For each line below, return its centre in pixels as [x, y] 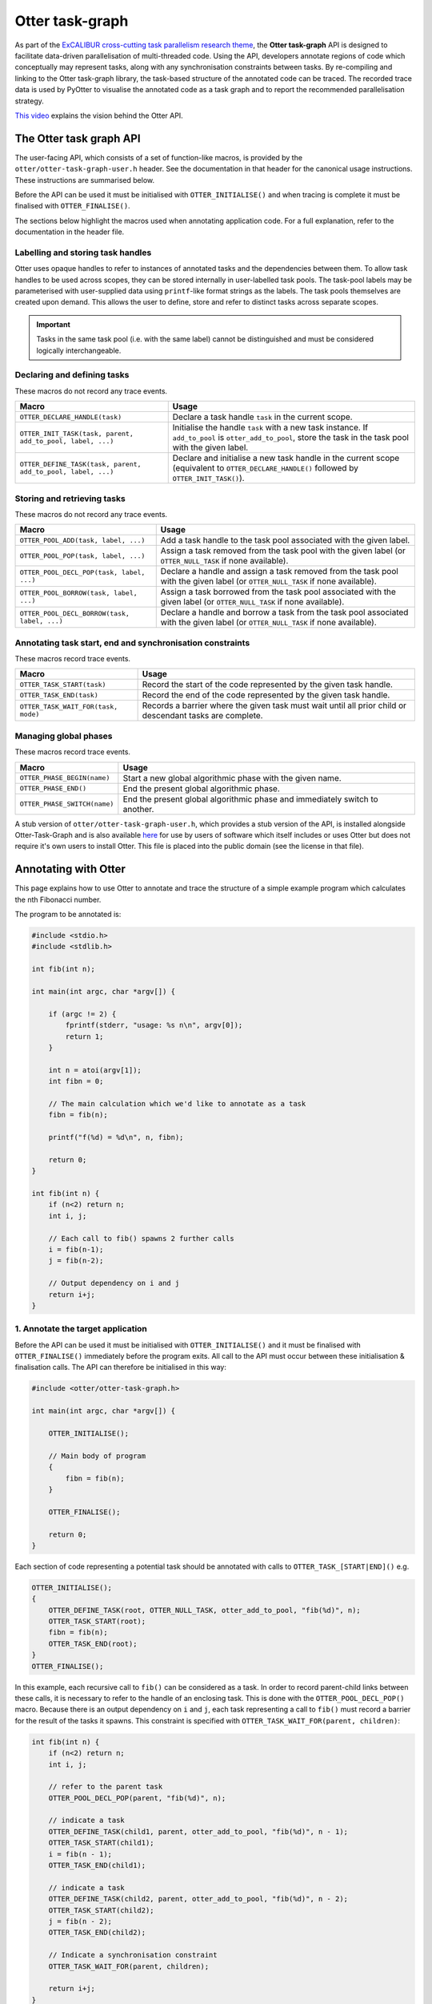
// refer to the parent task [106, 1787]
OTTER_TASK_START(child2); [102, 1910]
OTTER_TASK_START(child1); [102, 1843]
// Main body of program [97, 1456]
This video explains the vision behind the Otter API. [99, 115]
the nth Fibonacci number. [58, 899]
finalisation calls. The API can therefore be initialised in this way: [121, 1368]
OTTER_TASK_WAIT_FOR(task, [69, 707]
